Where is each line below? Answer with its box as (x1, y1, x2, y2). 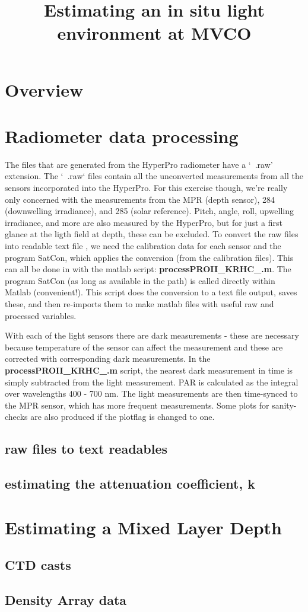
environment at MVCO (57, 21, 252, 45)
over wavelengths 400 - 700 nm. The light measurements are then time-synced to (5, 387, 298, 400)
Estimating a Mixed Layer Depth (5, 515, 282, 539)
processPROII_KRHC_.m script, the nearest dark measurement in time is (5, 364, 293, 376)
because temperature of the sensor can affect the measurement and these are (5, 340, 283, 353)
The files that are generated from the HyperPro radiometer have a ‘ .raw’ (5, 158, 273, 170)
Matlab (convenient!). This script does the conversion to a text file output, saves (5, 286, 297, 298)
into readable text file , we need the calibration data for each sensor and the (5, 240, 281, 252)
